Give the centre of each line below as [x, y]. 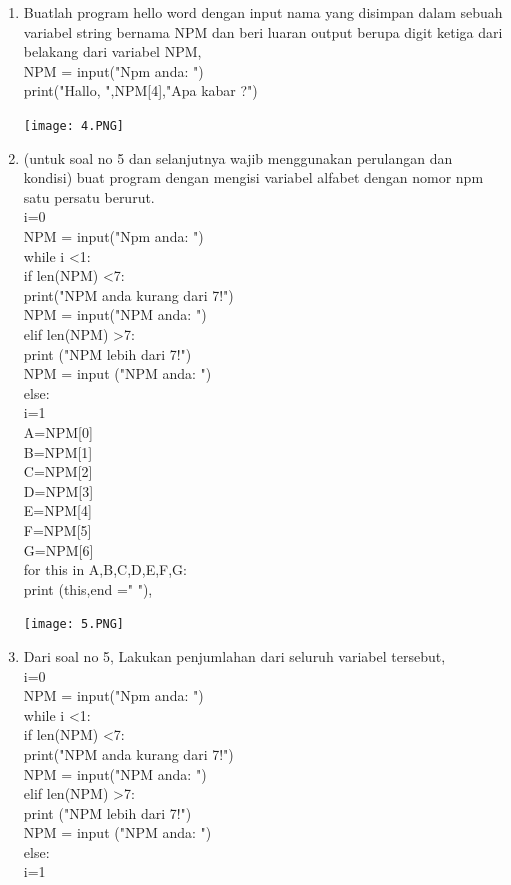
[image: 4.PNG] [74, 125]
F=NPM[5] [57, 529]
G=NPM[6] [58, 549]
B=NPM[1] [58, 451]
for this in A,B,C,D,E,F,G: [105, 569]
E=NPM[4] [57, 510]
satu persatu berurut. [89, 196]
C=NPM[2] [58, 471]
